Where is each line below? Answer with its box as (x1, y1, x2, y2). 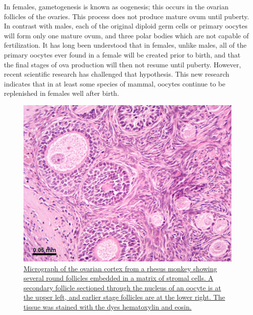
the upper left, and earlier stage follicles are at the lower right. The (24, 292, 226, 302)
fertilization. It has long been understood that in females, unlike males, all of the (4, 40, 247, 50)
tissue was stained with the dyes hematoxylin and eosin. (24, 301, 192, 312)
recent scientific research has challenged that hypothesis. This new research (4, 69, 229, 79)
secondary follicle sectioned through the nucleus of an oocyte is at (24, 282, 221, 292)
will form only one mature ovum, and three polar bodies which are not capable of (4, 30, 249, 40)
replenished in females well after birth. (4, 88, 119, 98)
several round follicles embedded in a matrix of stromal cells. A (24, 273, 214, 283)
